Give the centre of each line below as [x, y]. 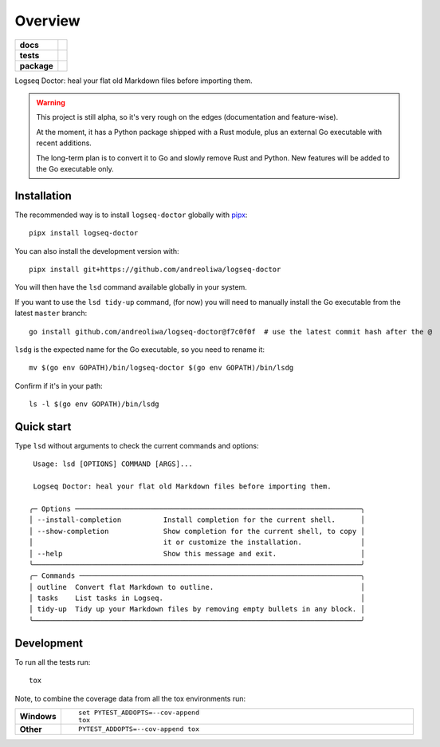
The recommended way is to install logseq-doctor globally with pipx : [131, 215]
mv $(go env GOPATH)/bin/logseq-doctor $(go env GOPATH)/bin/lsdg [161, 368]
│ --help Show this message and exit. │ [197, 553]
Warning [51, 102]
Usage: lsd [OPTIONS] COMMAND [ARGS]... [113, 464]
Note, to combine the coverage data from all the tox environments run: [130, 698]
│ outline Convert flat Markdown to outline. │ [197, 587]
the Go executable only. [75, 168]
